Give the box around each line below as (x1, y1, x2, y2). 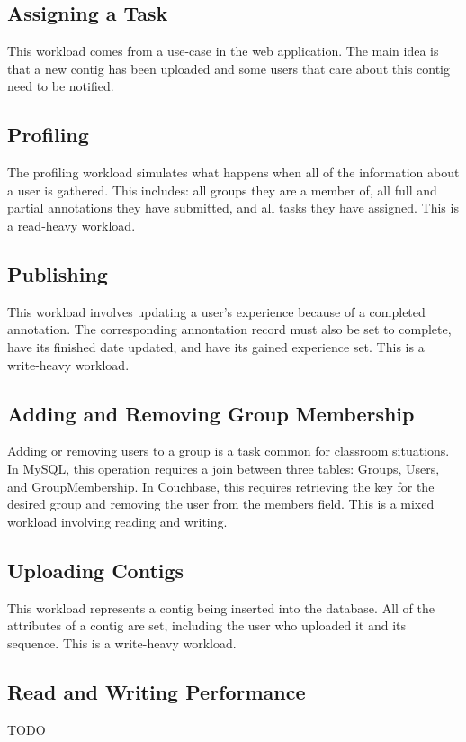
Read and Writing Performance (7, 677, 306, 705)
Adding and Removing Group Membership (7, 399, 415, 427)
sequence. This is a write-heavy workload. (7, 633, 237, 652)
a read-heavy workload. (7, 215, 136, 234)
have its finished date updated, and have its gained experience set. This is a (7, 337, 425, 356)
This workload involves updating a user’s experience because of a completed (7, 302, 426, 321)
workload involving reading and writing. (7, 511, 228, 530)
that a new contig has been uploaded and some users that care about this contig (7, 59, 451, 77)
